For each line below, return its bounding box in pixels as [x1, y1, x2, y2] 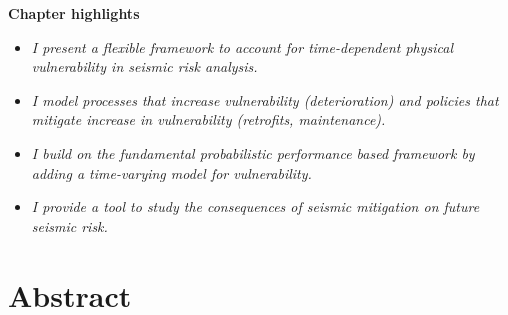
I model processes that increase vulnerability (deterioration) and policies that [31, 89, 499, 110]
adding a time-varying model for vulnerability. [31, 162, 312, 183]
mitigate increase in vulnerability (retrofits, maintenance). [31, 109, 386, 130]
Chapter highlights [8, 3, 140, 23]
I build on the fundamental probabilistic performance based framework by [31, 142, 475, 163]
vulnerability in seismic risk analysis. [31, 56, 258, 77]
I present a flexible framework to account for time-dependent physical [31, 36, 454, 57]
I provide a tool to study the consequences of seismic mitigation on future [31, 196, 480, 217]
